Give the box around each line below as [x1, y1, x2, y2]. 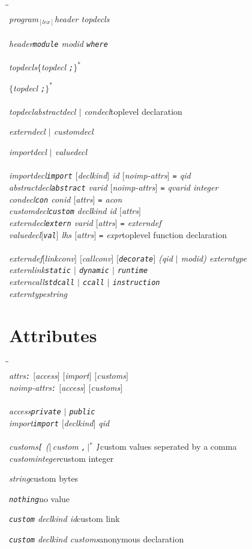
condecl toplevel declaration [84, 105, 182, 117]
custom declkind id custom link [9, 512, 120, 525]
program [9, 12, 39, 25]
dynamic [79, 266, 110, 275]
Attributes [9, 322, 97, 347]
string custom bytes [9, 472, 79, 485]
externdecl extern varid [9, 216, 93, 228]
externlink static [9, 263, 71, 276]
